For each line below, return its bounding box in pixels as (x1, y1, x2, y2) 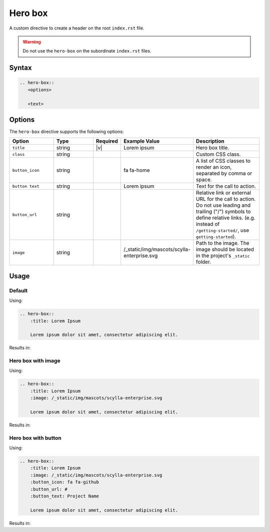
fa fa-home (123, 167, 150, 174)
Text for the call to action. (195, 183, 256, 190)
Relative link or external (195, 189, 251, 196)
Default (9, 287, 28, 294)
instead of (195, 221, 220, 228)
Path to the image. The (195, 240, 249, 247)
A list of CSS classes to (195, 158, 251, 165)
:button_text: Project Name (30, 493, 99, 499)
